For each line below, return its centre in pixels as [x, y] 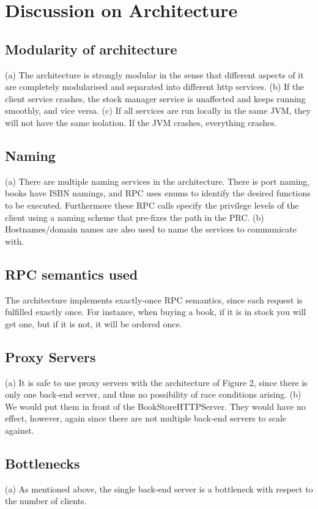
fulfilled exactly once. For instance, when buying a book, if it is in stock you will [156, 312]
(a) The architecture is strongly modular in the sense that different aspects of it [154, 74]
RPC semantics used [72, 274]
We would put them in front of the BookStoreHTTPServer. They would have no [155, 406]
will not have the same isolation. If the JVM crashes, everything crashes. [141, 122]
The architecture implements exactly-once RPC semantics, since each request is [154, 299]
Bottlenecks [43, 463]
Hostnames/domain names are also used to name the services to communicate [151, 229]
